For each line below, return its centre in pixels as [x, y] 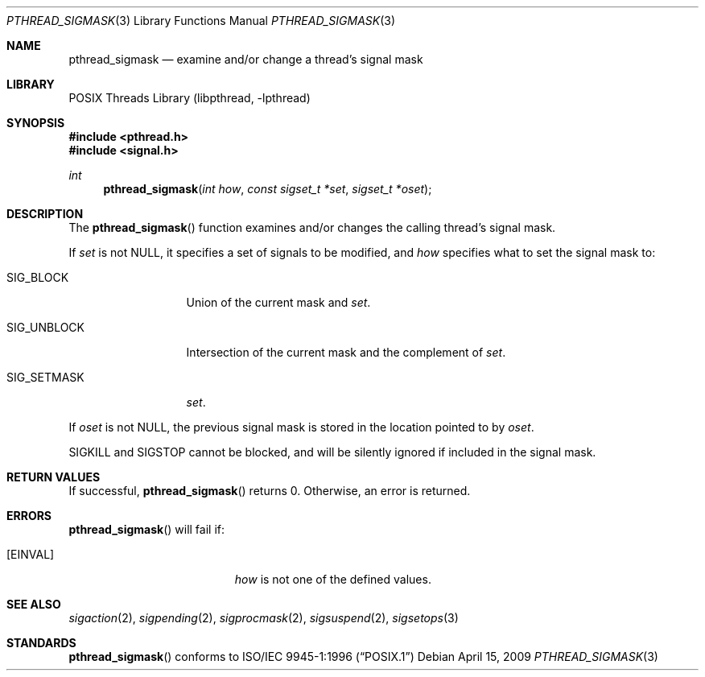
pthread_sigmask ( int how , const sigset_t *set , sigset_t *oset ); [268, 189]
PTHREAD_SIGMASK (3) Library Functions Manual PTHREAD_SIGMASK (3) [201, 21]
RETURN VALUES [54, 477]
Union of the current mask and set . [278, 302]
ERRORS [29, 516]
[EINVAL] [31, 554]
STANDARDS [41, 643]
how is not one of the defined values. [333, 579]
